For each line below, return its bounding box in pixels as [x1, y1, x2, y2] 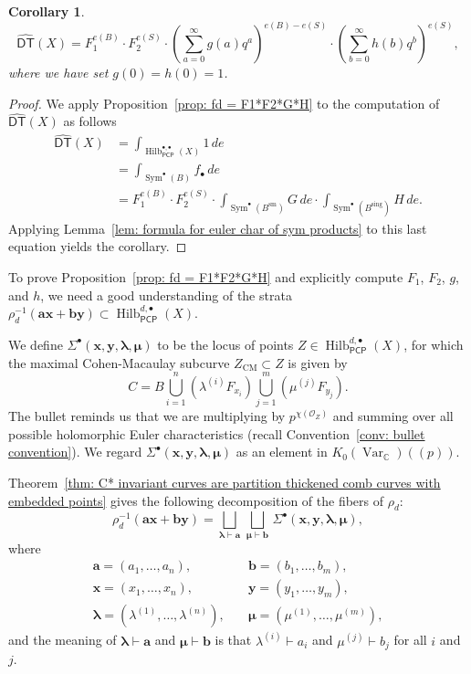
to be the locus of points [157, 334, 294, 353]
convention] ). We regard [8, 442, 142, 461]
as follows [63, 111, 117, 131]
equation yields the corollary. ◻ [8, 237, 187, 256]
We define [8, 334, 63, 353]
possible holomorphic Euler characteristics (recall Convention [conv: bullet [8, 424, 425, 443]
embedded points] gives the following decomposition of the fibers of [8, 490, 384, 510]
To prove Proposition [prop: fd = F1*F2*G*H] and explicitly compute [8, 267, 403, 286]
